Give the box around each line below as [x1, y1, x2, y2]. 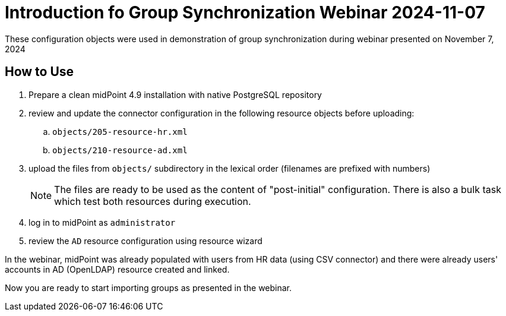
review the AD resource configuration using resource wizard [29, 235, 263, 246]
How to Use [5, 64, 74, 80]
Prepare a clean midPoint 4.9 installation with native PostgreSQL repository [29, 89, 322, 100]
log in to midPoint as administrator [29, 217, 176, 227]
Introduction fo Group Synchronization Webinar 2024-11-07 [5, 2, 485, 23]
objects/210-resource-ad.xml [52, 145, 188, 155]
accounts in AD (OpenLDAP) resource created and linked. [5, 264, 230, 274]
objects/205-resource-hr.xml [52, 127, 188, 137]
